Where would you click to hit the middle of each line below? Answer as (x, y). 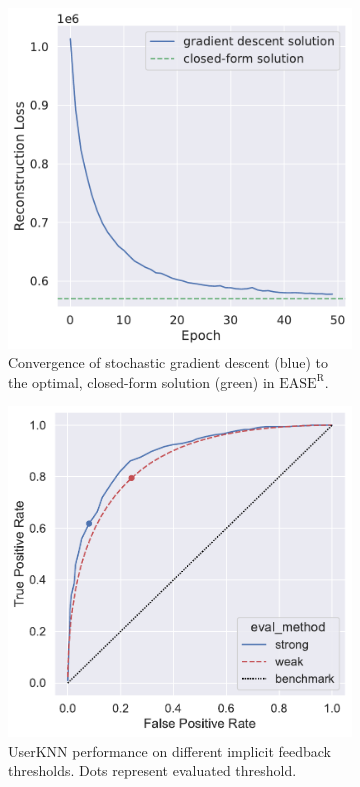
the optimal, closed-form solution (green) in (141, 381)
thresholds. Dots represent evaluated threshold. (152, 770)
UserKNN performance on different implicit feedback (170, 750)
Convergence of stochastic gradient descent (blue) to (168, 362)
